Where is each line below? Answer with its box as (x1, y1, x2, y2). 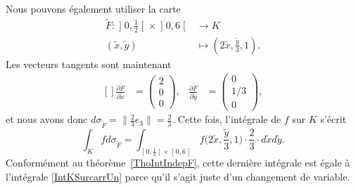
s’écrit (320, 112, 347, 126)
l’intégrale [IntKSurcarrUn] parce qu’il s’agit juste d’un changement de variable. (6, 169, 350, 183)
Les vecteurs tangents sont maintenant (6, 56, 172, 71)
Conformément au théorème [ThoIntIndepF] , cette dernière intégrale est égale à (6, 155, 350, 170)
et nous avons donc (6, 112, 88, 126)
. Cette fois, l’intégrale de (172, 112, 281, 126)
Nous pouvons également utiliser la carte (6, 1, 181, 15)
